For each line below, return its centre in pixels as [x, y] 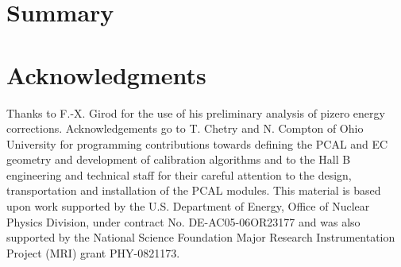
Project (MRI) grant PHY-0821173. [93, 252]
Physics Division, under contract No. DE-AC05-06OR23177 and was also [183, 221]
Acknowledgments [106, 74]
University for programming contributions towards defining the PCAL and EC [197, 143]
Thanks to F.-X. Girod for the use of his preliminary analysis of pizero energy [196, 112]
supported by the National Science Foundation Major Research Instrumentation [201, 237]
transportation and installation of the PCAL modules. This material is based [194, 190]
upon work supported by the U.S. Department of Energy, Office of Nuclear [188, 206]
